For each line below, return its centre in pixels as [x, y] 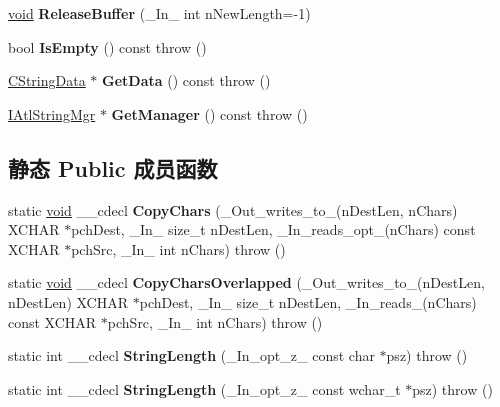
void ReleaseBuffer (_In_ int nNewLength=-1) [159, 13]
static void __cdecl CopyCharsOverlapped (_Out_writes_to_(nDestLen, [246, 282]
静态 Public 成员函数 [113, 167]
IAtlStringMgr [52, 113]
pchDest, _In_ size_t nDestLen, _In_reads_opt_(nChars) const [273, 229]
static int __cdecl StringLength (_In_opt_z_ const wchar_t [204, 388]
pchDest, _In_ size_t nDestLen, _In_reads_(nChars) [308, 301]
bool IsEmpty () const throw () [107, 46]
